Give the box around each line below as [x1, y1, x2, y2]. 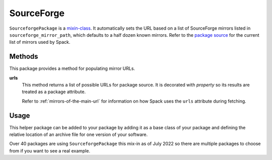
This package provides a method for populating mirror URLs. [9, 65, 135, 71]
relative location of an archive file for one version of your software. [9, 131, 148, 138]
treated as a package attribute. [22, 89, 86, 95]
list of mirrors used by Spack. [9, 39, 71, 45]
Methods [9, 52, 38, 61]
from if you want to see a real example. [9, 147, 91, 153]
